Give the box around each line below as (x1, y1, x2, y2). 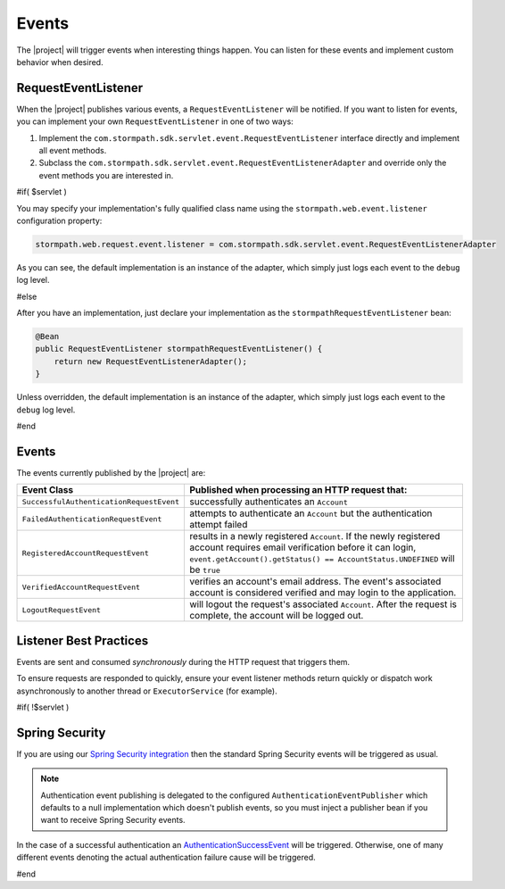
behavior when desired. (16, 56, 103, 67)
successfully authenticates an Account (188, 495, 348, 508)
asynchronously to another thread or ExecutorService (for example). (16, 685, 277, 696)
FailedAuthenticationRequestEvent (21, 514, 162, 524)
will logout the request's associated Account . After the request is (188, 598, 457, 611)
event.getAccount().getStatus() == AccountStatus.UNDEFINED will (188, 553, 455, 565)
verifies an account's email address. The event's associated (188, 576, 442, 588)
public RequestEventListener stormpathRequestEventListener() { (35, 344, 323, 354)
